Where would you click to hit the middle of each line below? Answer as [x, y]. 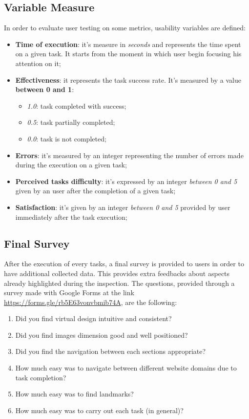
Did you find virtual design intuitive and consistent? [93, 318]
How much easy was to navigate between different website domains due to [126, 368]
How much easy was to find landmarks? [74, 394]
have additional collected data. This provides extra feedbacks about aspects [117, 273]
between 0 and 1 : [45, 89]
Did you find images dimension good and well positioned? [102, 335]
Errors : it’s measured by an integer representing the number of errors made [129, 155]
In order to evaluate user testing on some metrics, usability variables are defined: [125, 28]
